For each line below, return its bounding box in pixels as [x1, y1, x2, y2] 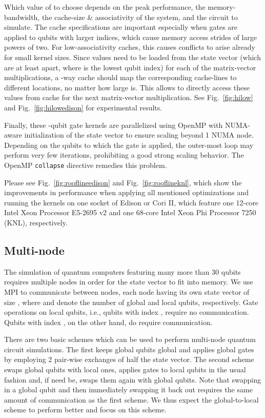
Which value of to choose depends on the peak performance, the [4, 2, 206, 12]
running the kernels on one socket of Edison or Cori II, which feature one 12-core [4, 197, 259, 207]
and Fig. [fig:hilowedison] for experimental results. [4, 102, 162, 112]
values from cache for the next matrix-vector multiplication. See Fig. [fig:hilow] [4, 92, 253, 103]
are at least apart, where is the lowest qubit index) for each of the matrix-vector [4, 62, 256, 72]
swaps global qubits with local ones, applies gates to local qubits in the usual [4, 364, 246, 375]
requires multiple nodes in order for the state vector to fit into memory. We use [4, 276, 253, 287]
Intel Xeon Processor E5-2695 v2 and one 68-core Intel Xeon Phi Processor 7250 [4, 207, 256, 218]
